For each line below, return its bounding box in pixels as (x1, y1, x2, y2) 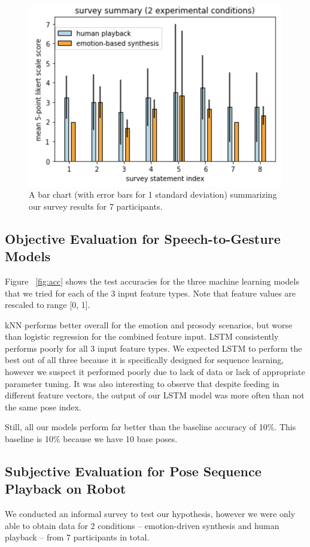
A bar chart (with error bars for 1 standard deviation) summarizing (29, 188, 277, 201)
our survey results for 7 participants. (29, 200, 163, 212)
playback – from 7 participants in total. (5, 531, 150, 543)
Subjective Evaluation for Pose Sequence (5, 462, 262, 480)
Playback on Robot (5, 479, 126, 498)
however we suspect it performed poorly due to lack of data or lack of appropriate (5, 365, 305, 378)
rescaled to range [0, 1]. (5, 298, 90, 311)
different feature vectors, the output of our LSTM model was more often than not (5, 389, 305, 401)
